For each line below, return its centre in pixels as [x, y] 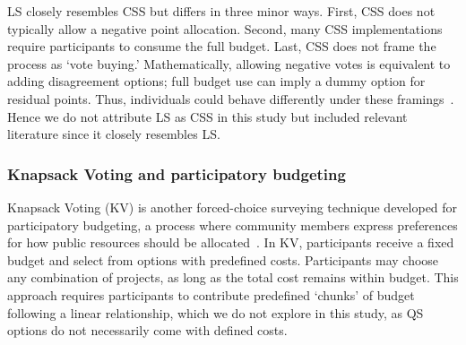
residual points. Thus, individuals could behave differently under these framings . [231, 98]
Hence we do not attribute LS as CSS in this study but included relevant [207, 116]
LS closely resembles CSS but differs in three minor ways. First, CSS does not [221, 11]
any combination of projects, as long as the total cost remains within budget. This [233, 277]
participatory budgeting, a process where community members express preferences [233, 224]
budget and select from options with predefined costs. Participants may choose [223, 259]
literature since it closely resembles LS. [114, 134]
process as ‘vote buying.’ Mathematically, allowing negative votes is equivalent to [229, 63]
